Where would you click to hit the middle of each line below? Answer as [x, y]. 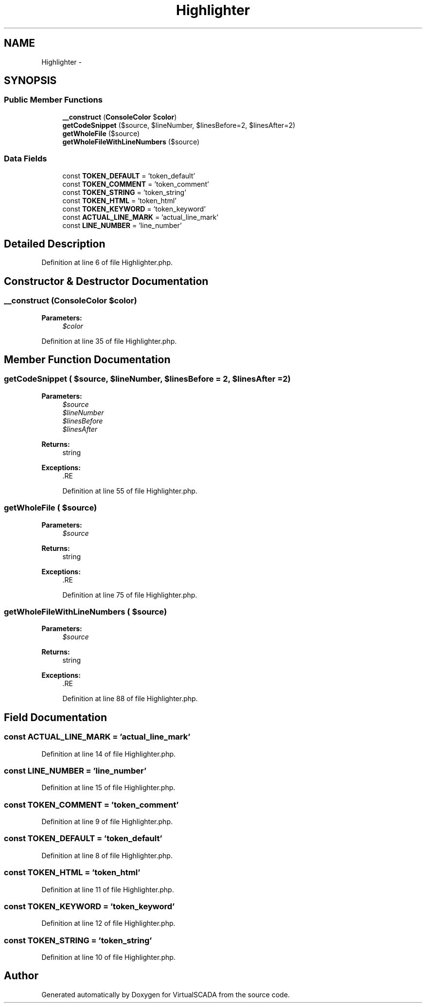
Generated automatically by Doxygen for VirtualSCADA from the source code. [166, 994]
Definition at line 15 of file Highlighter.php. [108, 788]
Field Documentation [55, 717]
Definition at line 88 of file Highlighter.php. [130, 699]
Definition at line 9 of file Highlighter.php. [107, 822]
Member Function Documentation [87, 360]
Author [21, 976]
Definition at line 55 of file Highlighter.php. [130, 491]
